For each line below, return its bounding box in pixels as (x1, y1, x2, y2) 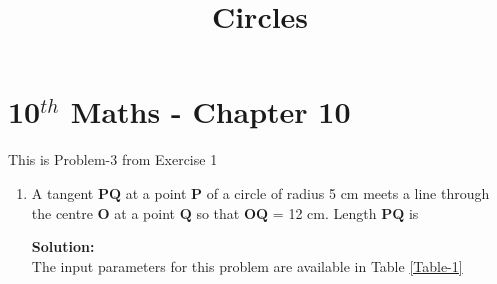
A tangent (31, 182, 94, 203)
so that (196, 202, 240, 223)
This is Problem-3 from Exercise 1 (8, 149, 218, 170)
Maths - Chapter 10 (70, 91, 351, 132)
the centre (31, 202, 93, 223)
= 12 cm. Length (272, 202, 377, 223)
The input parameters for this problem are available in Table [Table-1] (31, 255, 463, 276)
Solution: (31, 236, 95, 257)
